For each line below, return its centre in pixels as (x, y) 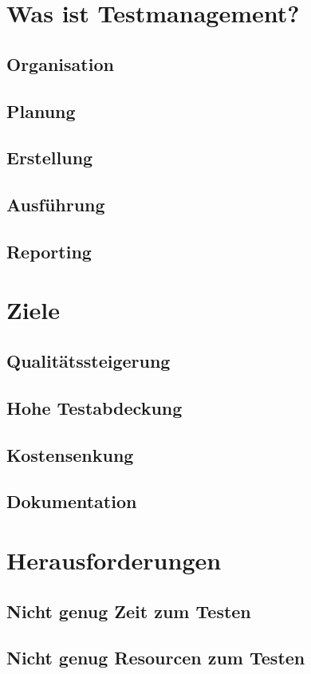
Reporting (49, 251)
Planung (41, 110)
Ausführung (56, 205)
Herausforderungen (114, 560)
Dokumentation (72, 501)
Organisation (60, 63)
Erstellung (50, 158)
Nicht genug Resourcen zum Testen (156, 658)
